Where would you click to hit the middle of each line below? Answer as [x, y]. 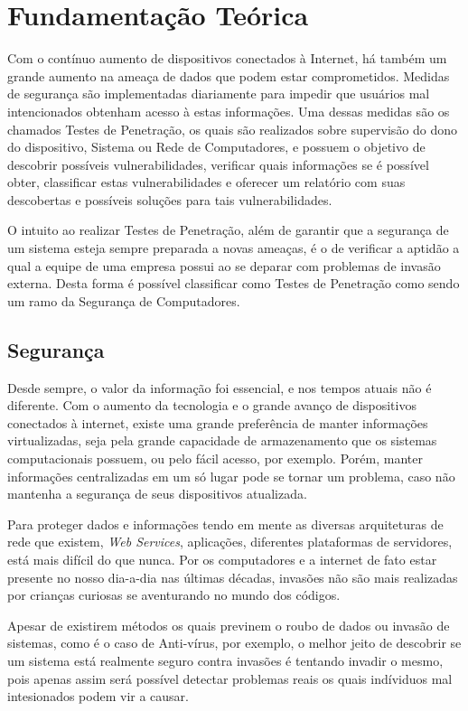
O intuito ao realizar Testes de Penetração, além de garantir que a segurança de [228, 230]
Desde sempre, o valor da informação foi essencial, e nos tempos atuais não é [220, 387]
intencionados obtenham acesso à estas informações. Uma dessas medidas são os [229, 111]
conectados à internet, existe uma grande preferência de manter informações [218, 422]
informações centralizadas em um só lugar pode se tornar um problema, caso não [231, 476]
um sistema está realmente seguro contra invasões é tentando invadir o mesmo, [225, 660]
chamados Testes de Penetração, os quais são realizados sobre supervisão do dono [233, 129]
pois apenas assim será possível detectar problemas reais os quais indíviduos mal [230, 678]
